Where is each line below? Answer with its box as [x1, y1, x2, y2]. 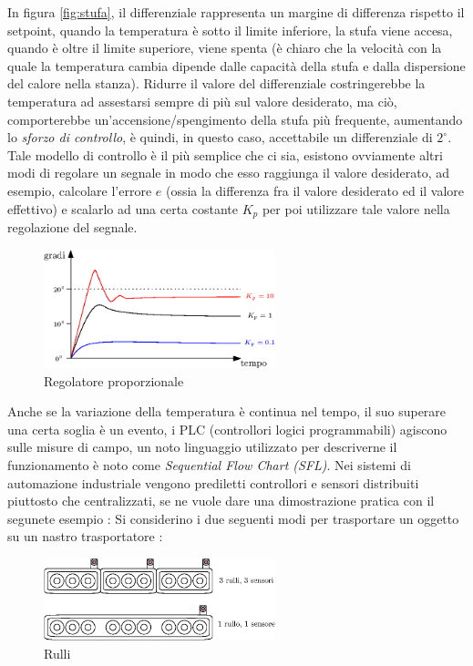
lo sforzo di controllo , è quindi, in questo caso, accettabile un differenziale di [7, 128, 433, 147]
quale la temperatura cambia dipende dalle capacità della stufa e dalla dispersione [7, 56, 466, 75]
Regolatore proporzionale [44, 371, 184, 390]
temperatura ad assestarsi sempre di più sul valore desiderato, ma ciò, [7, 91, 397, 110]
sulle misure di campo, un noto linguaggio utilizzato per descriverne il [7, 437, 397, 456]
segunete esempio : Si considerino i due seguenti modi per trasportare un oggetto [7, 508, 459, 528]
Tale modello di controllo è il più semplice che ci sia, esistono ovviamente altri [7, 145, 443, 164]
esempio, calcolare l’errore [7, 180, 152, 200]
